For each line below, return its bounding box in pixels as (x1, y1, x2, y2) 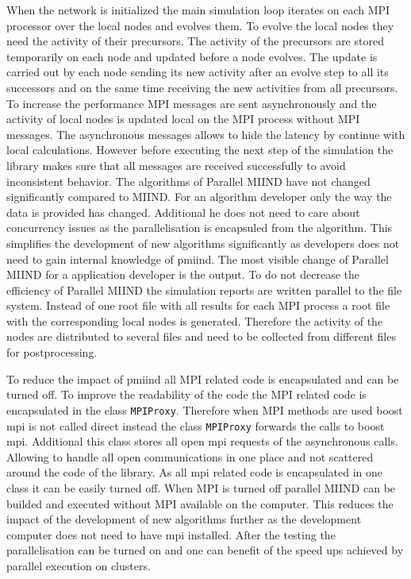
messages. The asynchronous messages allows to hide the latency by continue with (6, 125, 405, 142)
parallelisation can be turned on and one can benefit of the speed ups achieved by (6, 542, 404, 558)
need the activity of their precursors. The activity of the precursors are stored (6, 33, 384, 49)
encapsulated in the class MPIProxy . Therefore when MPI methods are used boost (6, 401, 403, 418)
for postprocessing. (6, 344, 98, 361)
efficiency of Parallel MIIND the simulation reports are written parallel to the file (6, 281, 402, 298)
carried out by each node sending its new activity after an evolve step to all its (6, 64, 389, 80)
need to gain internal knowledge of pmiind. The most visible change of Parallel (6, 250, 389, 267)
